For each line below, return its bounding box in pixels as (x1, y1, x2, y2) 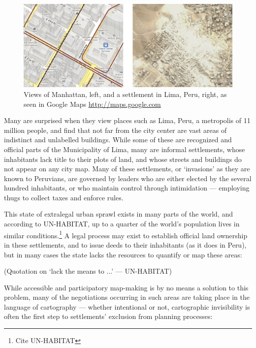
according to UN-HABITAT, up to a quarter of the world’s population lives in (4, 219, 240, 229)
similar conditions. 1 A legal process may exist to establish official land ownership (4, 228, 248, 240)
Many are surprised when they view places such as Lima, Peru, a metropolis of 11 (4, 115, 251, 126)
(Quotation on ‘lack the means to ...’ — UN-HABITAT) (4, 266, 172, 276)
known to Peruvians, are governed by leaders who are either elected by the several (4, 173, 252, 183)
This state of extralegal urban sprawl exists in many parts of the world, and (4, 209, 233, 219)
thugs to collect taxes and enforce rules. (4, 192, 124, 202)
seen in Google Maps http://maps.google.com (24, 98, 161, 109)
